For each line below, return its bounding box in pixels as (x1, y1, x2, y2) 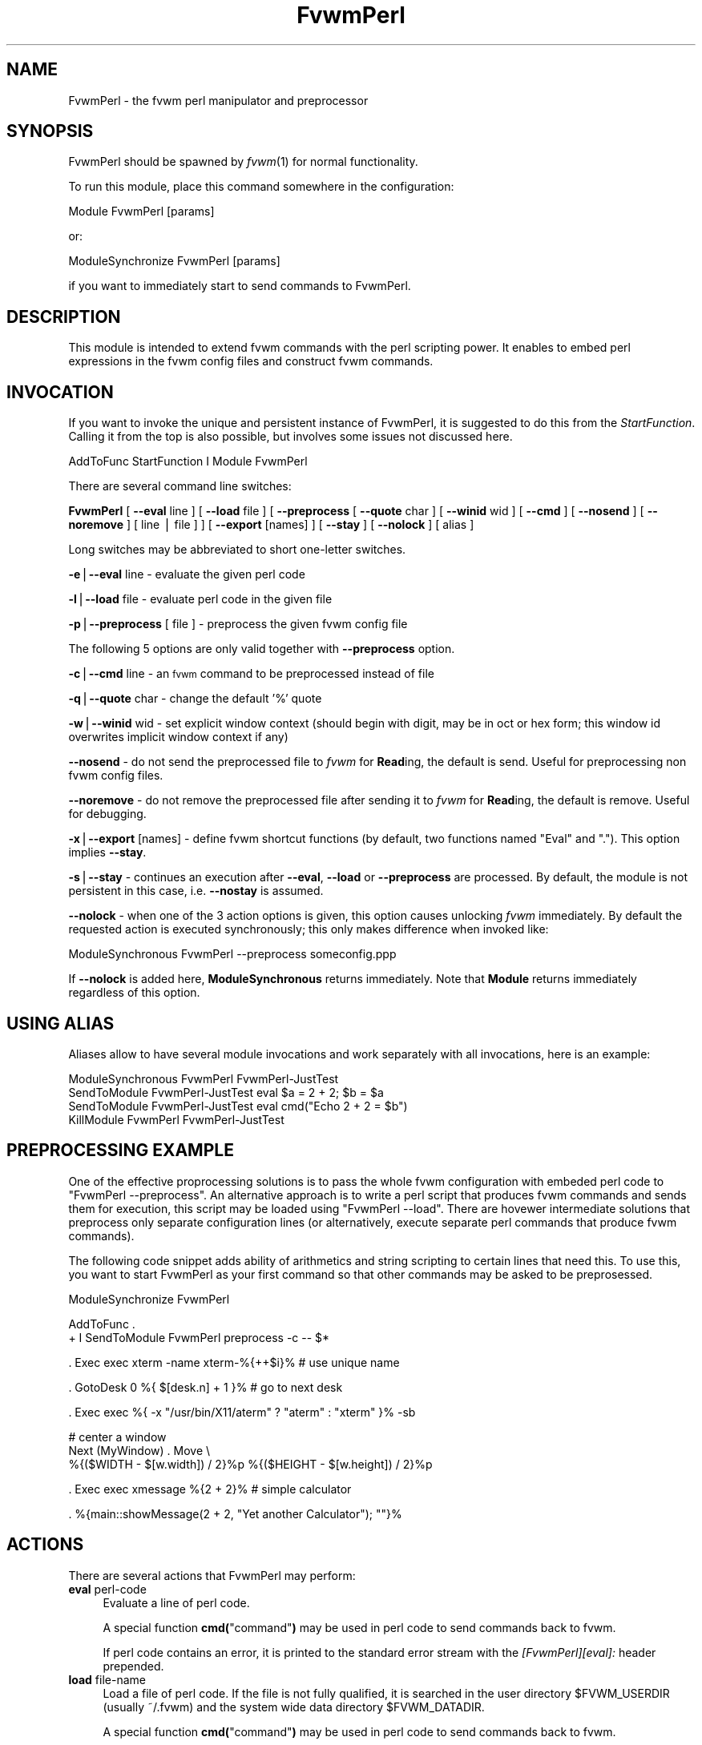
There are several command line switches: (68, 479, 292, 494)
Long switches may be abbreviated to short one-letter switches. (68, 542, 406, 557)
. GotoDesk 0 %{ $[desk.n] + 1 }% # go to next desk (68, 1380, 343, 1394)
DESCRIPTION (6, 306, 121, 327)
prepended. (103, 1658, 164, 1673)
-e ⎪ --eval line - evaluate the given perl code (68, 567, 305, 582)
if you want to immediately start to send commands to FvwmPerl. (68, 279, 411, 293)
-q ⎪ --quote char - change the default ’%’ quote (68, 691, 322, 706)
